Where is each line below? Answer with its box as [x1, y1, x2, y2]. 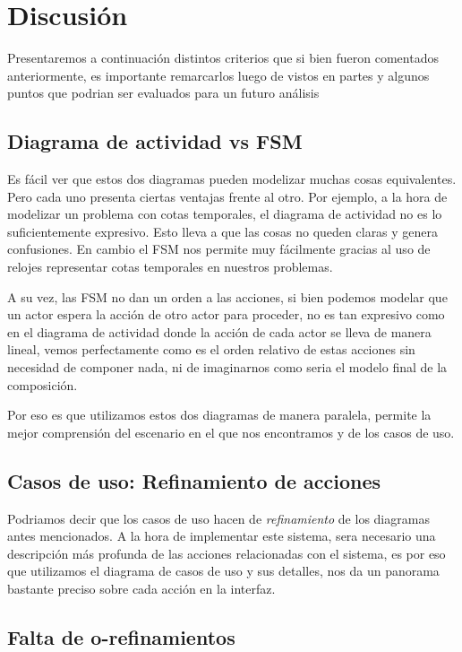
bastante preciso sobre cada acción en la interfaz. [7, 579, 276, 597]
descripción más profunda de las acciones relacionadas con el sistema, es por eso [7, 543, 446, 562]
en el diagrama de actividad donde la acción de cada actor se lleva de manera [7, 322, 432, 341]
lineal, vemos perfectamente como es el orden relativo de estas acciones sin [7, 340, 415, 359]
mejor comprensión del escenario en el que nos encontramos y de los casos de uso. [7, 422, 455, 441]
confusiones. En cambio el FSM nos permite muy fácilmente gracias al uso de [7, 239, 431, 258]
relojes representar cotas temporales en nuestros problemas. [7, 257, 333, 276]
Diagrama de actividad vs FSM [7, 127, 303, 155]
